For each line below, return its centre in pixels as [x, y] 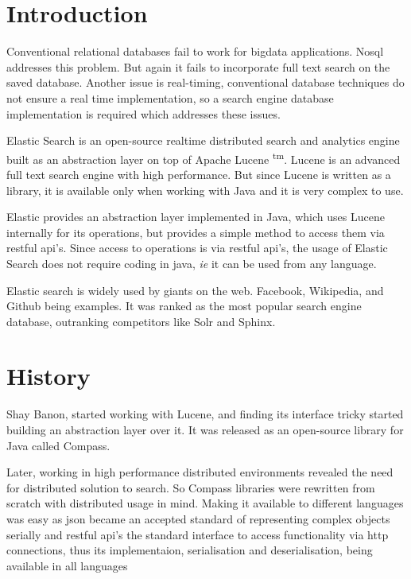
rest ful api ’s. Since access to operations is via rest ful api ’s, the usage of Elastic [197, 248]
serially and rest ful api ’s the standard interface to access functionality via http [198, 534]
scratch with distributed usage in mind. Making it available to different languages [205, 503]
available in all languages [67, 565]
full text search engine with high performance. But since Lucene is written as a [199, 174]
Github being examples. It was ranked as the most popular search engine [184, 306]
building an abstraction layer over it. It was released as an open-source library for [205, 429]
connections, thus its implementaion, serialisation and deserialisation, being [190, 550]
